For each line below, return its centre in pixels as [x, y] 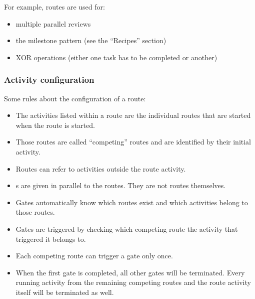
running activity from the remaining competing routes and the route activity [133, 282]
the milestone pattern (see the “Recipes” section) [91, 40]
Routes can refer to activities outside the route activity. [101, 168]
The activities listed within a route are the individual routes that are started [133, 115]
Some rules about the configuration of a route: [75, 98]
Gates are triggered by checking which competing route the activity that [127, 229]
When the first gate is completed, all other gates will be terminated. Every [130, 272]
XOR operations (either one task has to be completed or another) [116, 57]
